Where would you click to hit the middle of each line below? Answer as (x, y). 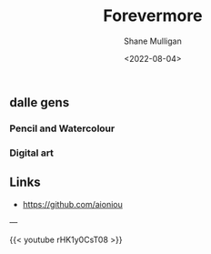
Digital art (32, 153)
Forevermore (153, 16)
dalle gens (40, 102)
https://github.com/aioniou (72, 204)
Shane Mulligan (153, 41)
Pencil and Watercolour (62, 128)
